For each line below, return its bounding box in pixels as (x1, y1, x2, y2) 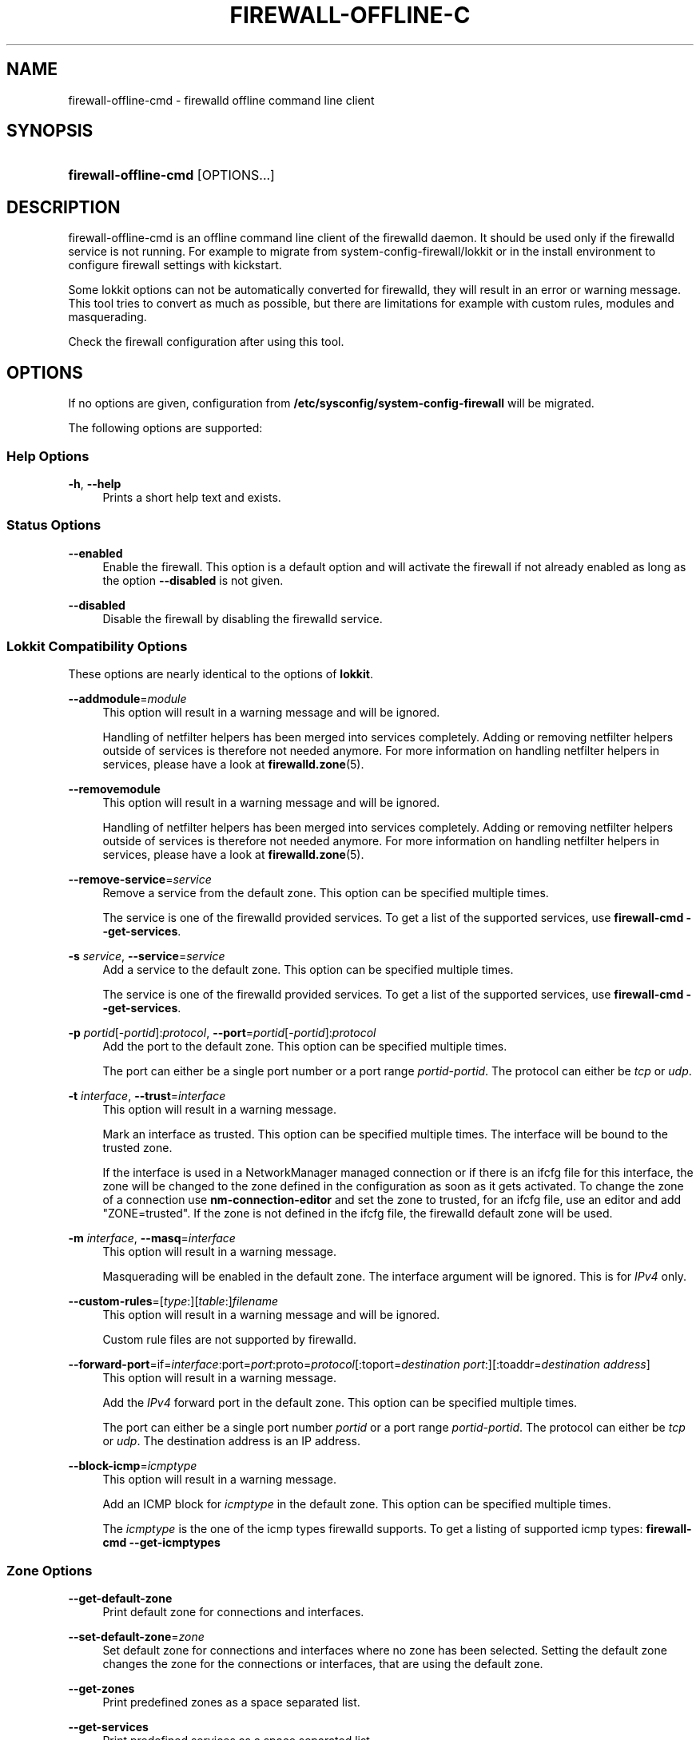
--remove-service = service (68, 872, 212, 887)
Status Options (6, 517, 101, 534)
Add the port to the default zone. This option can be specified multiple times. (102, 1039, 507, 1054)
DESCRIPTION (6, 197, 121, 217)
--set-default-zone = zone (68, 1630, 205, 1644)
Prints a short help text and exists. (102, 490, 281, 504)
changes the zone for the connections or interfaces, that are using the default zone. (102, 1657, 543, 1671)
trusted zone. (102, 1141, 173, 1155)
